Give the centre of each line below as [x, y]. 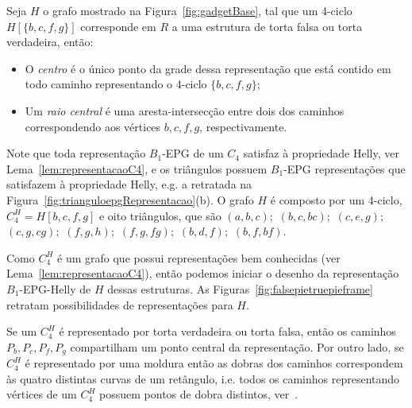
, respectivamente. [243, 126]
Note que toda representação [76, 153]
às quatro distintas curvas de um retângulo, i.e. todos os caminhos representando [203, 378]
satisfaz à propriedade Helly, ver [321, 153]
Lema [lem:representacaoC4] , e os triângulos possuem [137, 168]
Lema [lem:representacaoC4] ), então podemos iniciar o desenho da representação [203, 273]
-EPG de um [193, 153]
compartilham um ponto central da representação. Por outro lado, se [237, 346]
